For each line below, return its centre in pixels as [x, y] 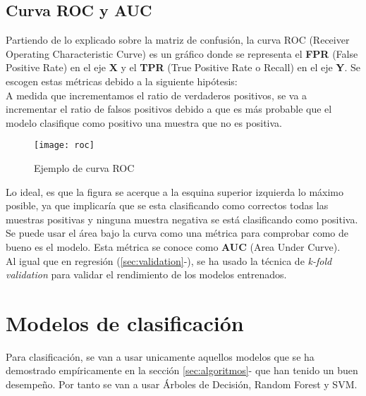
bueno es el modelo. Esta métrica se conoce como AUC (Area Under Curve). [173, 246]
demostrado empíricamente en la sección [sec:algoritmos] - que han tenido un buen [182, 370]
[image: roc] [64, 146]
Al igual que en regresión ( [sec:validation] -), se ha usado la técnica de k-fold [169, 260]
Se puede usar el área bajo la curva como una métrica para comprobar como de [177, 233]
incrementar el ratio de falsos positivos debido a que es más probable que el [169, 109]
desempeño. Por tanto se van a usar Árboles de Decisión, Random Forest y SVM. [182, 384]
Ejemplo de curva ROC [84, 168]
